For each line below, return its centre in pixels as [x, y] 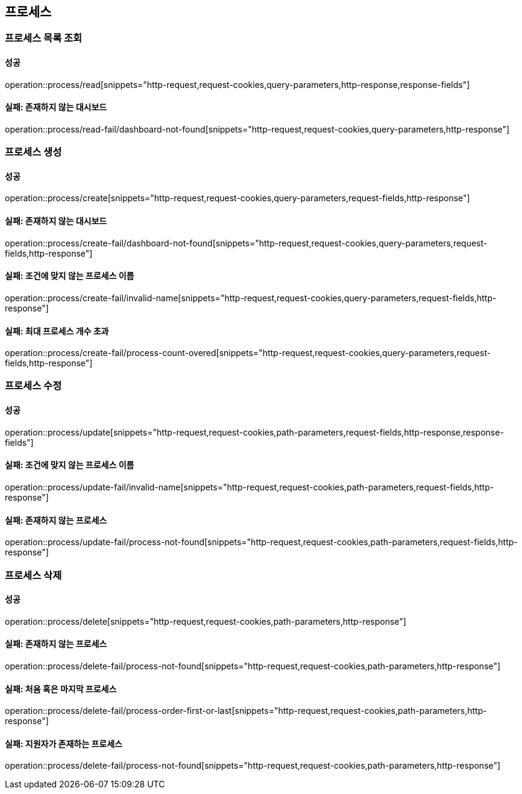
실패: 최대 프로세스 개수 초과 [57, 331]
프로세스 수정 [33, 386]
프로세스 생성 [33, 152]
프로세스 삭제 [33, 575]
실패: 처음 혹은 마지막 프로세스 [61, 689]
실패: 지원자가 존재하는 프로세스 [64, 743]
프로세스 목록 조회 [44, 38]
